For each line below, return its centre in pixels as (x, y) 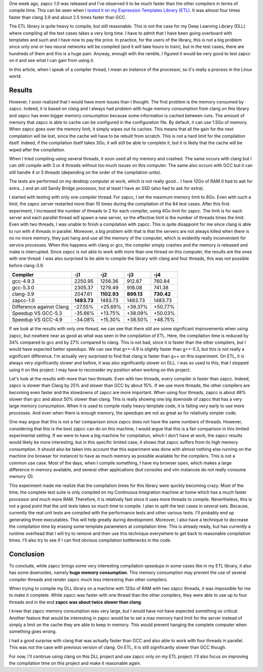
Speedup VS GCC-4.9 (37, 320)
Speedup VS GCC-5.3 (37, 314)
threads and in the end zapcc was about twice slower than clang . (75, 602)
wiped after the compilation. (37, 149)
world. (15, 76)
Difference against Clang (40, 307)
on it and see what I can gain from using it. (52, 61)
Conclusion (27, 554)
